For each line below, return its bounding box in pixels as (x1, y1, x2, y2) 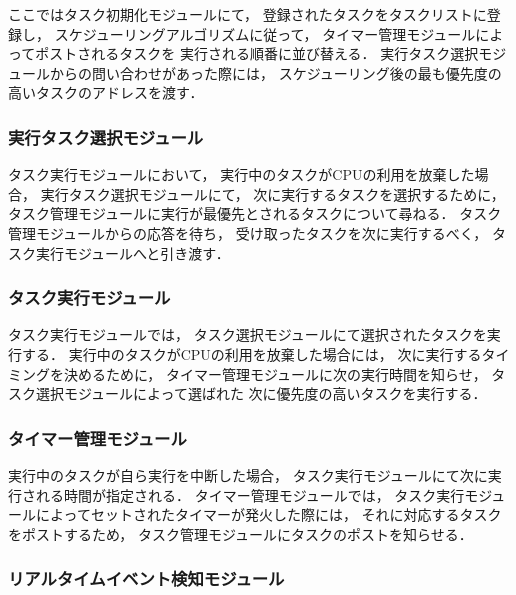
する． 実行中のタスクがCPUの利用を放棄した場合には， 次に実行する (21, 343, 482, 364)
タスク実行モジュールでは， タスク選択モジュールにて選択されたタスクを (8, 324, 487, 345)
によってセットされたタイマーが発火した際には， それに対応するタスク (35, 504, 502, 525)
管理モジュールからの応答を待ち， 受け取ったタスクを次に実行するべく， (8, 222, 488, 243)
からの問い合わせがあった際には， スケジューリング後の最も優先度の (49, 62, 502, 83)
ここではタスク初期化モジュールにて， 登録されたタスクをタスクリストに (8, 4, 487, 24)
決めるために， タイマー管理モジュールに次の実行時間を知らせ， (63, 363, 487, 384)
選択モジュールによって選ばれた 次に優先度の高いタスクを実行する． (35, 383, 487, 404)
